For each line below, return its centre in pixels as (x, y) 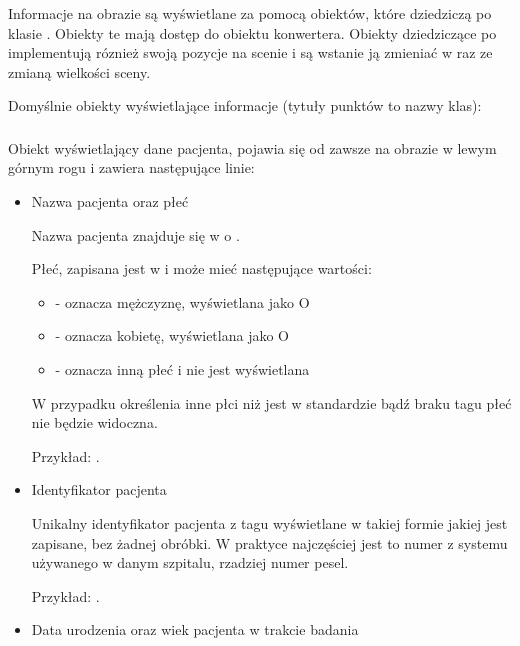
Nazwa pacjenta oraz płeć (110, 201)
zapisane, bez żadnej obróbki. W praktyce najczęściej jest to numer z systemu (269, 542)
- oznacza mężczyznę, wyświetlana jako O (182, 301)
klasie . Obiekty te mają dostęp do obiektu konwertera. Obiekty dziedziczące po (252, 32)
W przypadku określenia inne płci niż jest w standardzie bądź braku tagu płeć (271, 402)
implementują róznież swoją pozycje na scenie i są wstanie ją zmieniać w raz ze (250, 52)
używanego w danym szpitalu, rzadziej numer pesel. (190, 562)
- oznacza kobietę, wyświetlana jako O (172, 335)
